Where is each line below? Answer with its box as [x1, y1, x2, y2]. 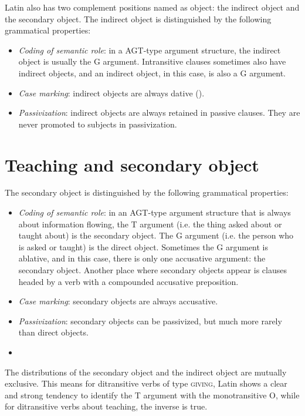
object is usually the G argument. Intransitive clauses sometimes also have [18, 55, 286, 68]
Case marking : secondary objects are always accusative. [18, 295, 218, 307]
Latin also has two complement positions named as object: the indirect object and [5, 1, 300, 13]
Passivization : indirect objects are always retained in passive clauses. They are [18, 106, 300, 119]
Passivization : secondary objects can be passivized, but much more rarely [18, 314, 282, 327]
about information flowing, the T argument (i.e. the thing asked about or [18, 217, 282, 230]
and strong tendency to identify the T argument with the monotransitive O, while [5, 388, 300, 401]
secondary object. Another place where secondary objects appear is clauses [18, 264, 287, 276]
